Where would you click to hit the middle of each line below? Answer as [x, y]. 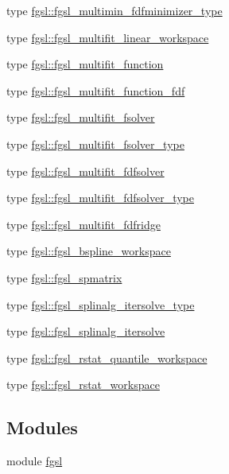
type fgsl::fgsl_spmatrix [64, 277]
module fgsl [35, 461]
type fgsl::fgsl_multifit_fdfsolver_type [100, 198]
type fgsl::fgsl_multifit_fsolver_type [95, 144]
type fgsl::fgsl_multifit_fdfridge [83, 224]
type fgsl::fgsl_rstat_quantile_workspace [107, 357]
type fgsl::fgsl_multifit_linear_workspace [108, 37]
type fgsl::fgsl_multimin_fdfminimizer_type [114, 10]
